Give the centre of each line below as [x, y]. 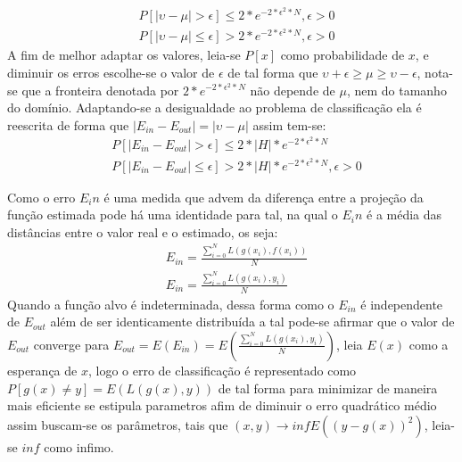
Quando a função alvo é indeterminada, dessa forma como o [171, 304]
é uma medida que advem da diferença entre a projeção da [264, 197]
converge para [71, 344]
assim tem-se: [289, 124]
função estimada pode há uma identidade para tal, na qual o [173, 214]
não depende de [293, 90]
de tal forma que [273, 72]
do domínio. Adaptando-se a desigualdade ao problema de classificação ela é [214, 107]
